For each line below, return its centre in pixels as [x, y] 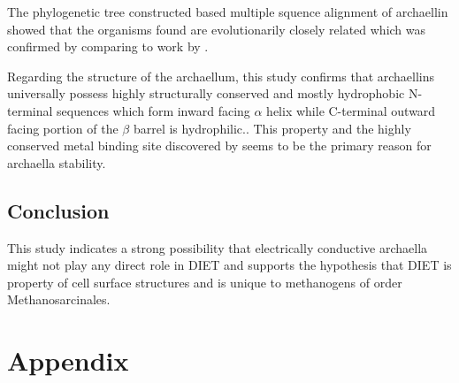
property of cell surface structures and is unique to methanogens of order [205, 282]
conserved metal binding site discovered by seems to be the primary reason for [219, 146]
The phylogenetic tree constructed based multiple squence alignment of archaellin [228, 11]
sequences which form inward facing [153, 110]
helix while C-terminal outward [351, 110]
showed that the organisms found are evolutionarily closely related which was [217, 29]
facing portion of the [63, 128]
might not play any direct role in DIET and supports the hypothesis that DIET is [229, 265]
